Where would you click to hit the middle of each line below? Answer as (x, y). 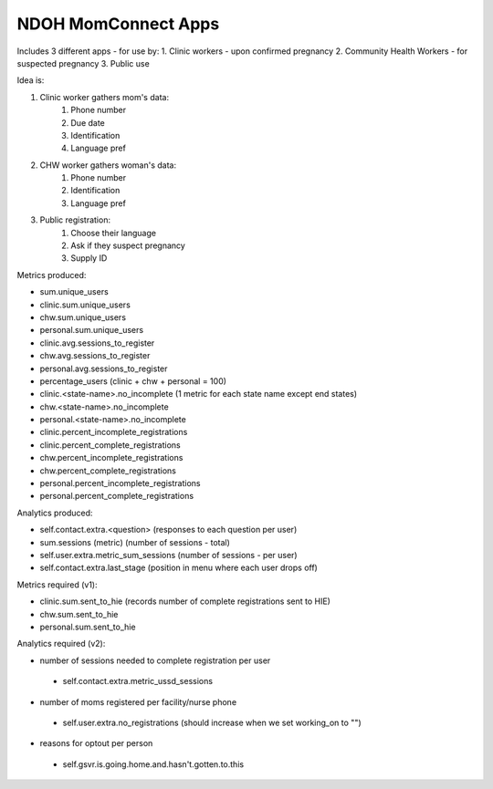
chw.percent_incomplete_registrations (111, 458)
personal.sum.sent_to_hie (88, 627)
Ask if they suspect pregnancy (128, 245)
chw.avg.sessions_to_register (95, 356)
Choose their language (114, 233)
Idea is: (31, 80)
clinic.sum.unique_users (85, 305)
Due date (88, 122)
